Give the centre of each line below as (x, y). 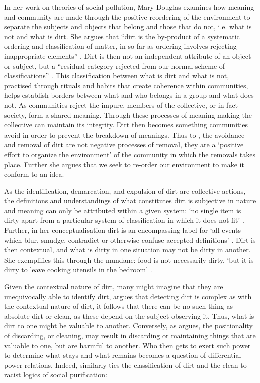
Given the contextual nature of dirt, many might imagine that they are (114, 286)
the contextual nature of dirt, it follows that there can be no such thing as (118, 306)
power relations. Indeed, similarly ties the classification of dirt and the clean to (125, 365)
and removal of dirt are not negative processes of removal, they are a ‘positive (124, 144)
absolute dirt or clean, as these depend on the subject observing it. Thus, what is (129, 315)
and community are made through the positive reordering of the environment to (127, 16)
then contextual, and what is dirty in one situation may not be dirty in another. (127, 250)
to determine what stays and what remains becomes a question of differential (123, 355)
